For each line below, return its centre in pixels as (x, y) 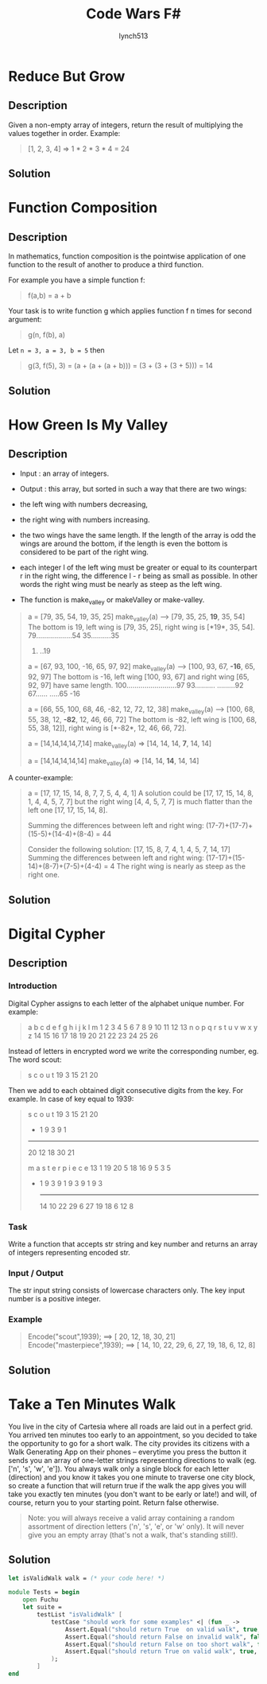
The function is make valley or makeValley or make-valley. (112, 600)
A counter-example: (41, 778)
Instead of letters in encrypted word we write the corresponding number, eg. (133, 1051)
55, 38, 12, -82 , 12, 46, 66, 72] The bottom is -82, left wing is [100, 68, (142, 719)
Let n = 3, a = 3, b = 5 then (56, 350)
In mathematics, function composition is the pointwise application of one (127, 256)
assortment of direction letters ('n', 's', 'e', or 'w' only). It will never (136, 1526)
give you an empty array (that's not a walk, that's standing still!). (133, 1534)
